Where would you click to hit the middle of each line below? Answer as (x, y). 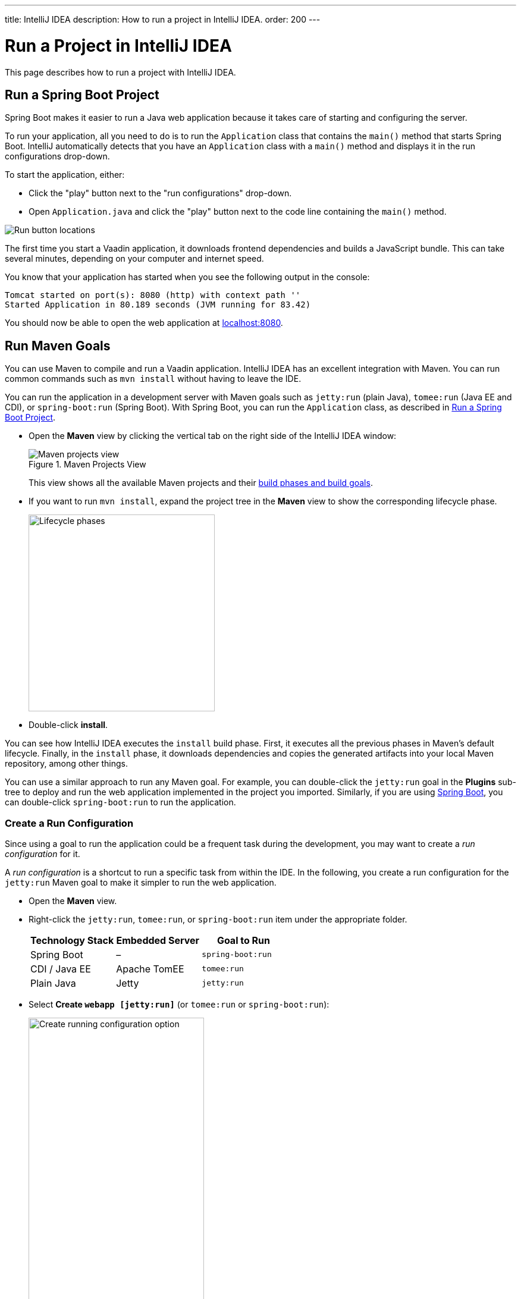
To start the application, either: (65, 175)
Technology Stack (72, 940)
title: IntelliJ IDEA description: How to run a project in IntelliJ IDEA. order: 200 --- (163, 19)
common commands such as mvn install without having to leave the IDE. (153, 379)
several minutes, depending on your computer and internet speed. (134, 259)
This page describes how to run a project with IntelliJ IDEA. (120, 72)
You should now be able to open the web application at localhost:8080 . (144, 323)
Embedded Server (158, 940)
